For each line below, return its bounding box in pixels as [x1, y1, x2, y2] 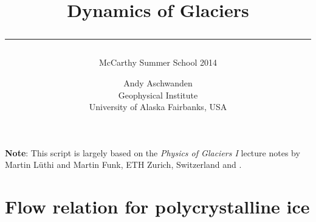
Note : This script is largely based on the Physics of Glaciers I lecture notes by [5, 146, 300, 159]
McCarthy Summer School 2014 [98, 56, 218, 69]
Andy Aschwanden [123, 76, 193, 89]
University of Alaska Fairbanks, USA [89, 100, 227, 113]
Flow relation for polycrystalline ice [5, 194, 310, 219]
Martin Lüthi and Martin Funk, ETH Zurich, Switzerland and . [5, 158, 242, 171]
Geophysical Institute [118, 88, 198, 101]
